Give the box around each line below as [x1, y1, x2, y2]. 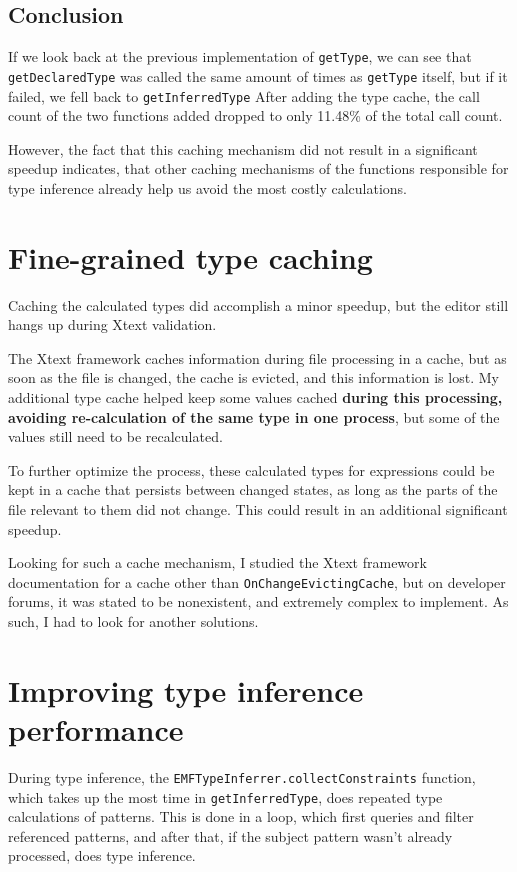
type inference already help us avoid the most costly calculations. [8, 177, 407, 198]
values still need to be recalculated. [8, 426, 223, 447]
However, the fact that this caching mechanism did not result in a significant [8, 138, 478, 159]
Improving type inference [8, 669, 364, 710]
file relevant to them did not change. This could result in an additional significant [8, 499, 508, 520]
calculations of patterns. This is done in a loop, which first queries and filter [8, 806, 474, 827]
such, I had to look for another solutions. [8, 611, 259, 632]
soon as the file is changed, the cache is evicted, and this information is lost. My [8, 367, 499, 388]
